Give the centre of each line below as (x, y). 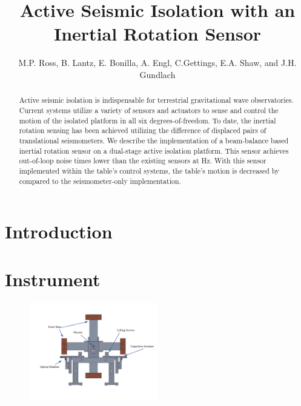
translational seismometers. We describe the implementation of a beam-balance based (154, 140)
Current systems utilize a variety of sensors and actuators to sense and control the (149, 110)
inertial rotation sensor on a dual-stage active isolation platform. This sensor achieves (154, 150)
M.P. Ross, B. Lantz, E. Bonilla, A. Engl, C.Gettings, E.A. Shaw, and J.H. (157, 63)
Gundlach (157, 74)
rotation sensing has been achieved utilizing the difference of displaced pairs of (143, 130)
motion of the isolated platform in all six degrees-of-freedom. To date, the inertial (147, 120)
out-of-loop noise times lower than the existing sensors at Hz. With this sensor (143, 161)
